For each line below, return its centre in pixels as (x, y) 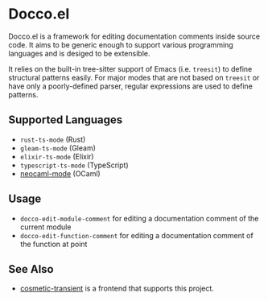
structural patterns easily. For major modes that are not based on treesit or (134, 77)
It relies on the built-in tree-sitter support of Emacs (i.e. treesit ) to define (130, 68)
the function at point (54, 244)
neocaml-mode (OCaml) (60, 173)
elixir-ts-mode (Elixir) (57, 156)
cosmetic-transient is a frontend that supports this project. (117, 289)
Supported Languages (66, 120)
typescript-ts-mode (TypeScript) (74, 165)
